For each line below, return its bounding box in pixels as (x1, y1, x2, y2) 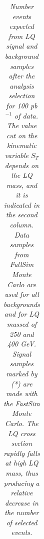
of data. (14, 110, 38, 121)
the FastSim (3, 398, 40, 408)
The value (6, 120, 37, 131)
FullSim (9, 259, 34, 269)
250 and (9, 328, 34, 339)
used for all (4, 289, 39, 299)
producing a (4, 477, 39, 488)
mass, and (6, 179, 37, 190)
